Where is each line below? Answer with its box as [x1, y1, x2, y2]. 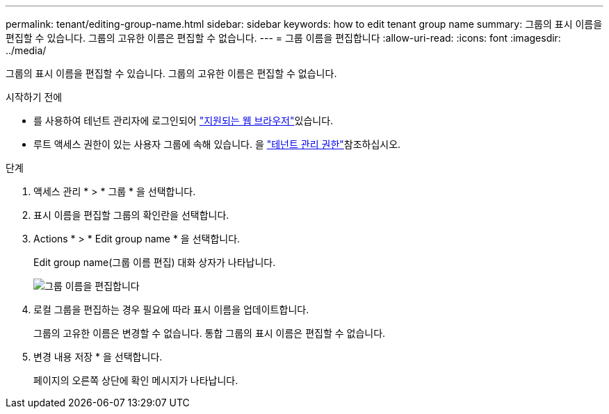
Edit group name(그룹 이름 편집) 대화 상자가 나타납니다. [33, 256, 276, 268]
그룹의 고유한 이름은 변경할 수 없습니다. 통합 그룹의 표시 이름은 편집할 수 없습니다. [33, 327, 386, 339]
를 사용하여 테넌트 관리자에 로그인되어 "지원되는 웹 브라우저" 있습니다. [33, 115, 334, 126]
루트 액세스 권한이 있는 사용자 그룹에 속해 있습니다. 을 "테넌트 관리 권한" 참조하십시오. [33, 138, 401, 150]
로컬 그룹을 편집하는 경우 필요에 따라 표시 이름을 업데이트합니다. [33, 304, 309, 315]
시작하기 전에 [6, 91, 63, 103]
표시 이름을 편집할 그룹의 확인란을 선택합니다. [33, 209, 229, 221]
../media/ [6, 44, 47, 56]
